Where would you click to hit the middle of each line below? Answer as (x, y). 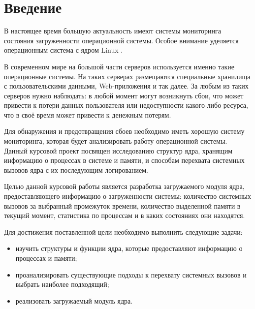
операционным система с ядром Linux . (64, 50)
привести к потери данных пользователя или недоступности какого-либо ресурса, (126, 105)
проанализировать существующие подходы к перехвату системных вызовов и (131, 274)
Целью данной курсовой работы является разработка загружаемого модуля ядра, (124, 186)
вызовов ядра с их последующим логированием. (76, 170)
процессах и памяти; (46, 258)
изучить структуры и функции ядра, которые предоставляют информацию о (129, 248)
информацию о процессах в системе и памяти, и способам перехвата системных (124, 160)
